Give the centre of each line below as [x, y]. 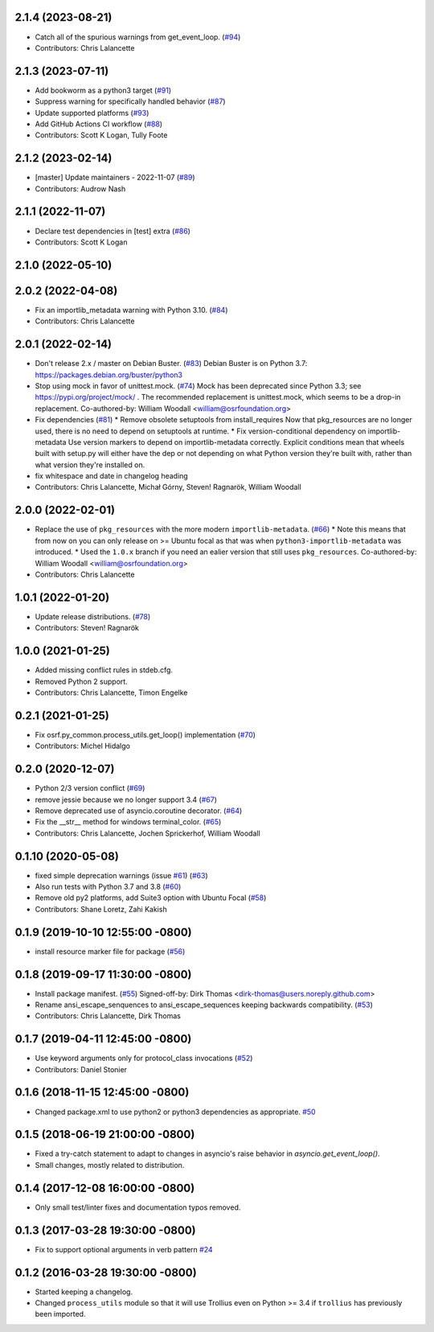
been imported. [60, 1314]
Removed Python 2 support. [81, 681]
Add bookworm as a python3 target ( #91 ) [103, 90]
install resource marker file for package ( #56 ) [110, 951]
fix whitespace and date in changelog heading [111, 476]
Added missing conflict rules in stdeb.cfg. [104, 670]
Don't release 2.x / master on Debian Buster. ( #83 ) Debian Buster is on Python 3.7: [171, 364]
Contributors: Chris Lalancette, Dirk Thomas [108, 1016]
